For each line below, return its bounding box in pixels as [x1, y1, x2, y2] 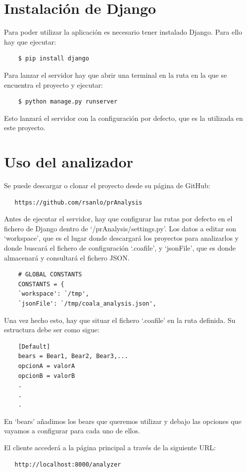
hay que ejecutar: [4, 36, 56, 47]
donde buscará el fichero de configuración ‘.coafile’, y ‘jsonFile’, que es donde [4, 242, 236, 253]
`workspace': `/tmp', [18, 290, 89, 298]
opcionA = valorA [18, 362, 75, 369]
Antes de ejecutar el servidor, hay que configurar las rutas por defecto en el [4, 213, 233, 224]
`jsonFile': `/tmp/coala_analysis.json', [18, 300, 156, 307]
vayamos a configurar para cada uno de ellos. [4, 425, 140, 436]
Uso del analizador [4, 152, 133, 172]
